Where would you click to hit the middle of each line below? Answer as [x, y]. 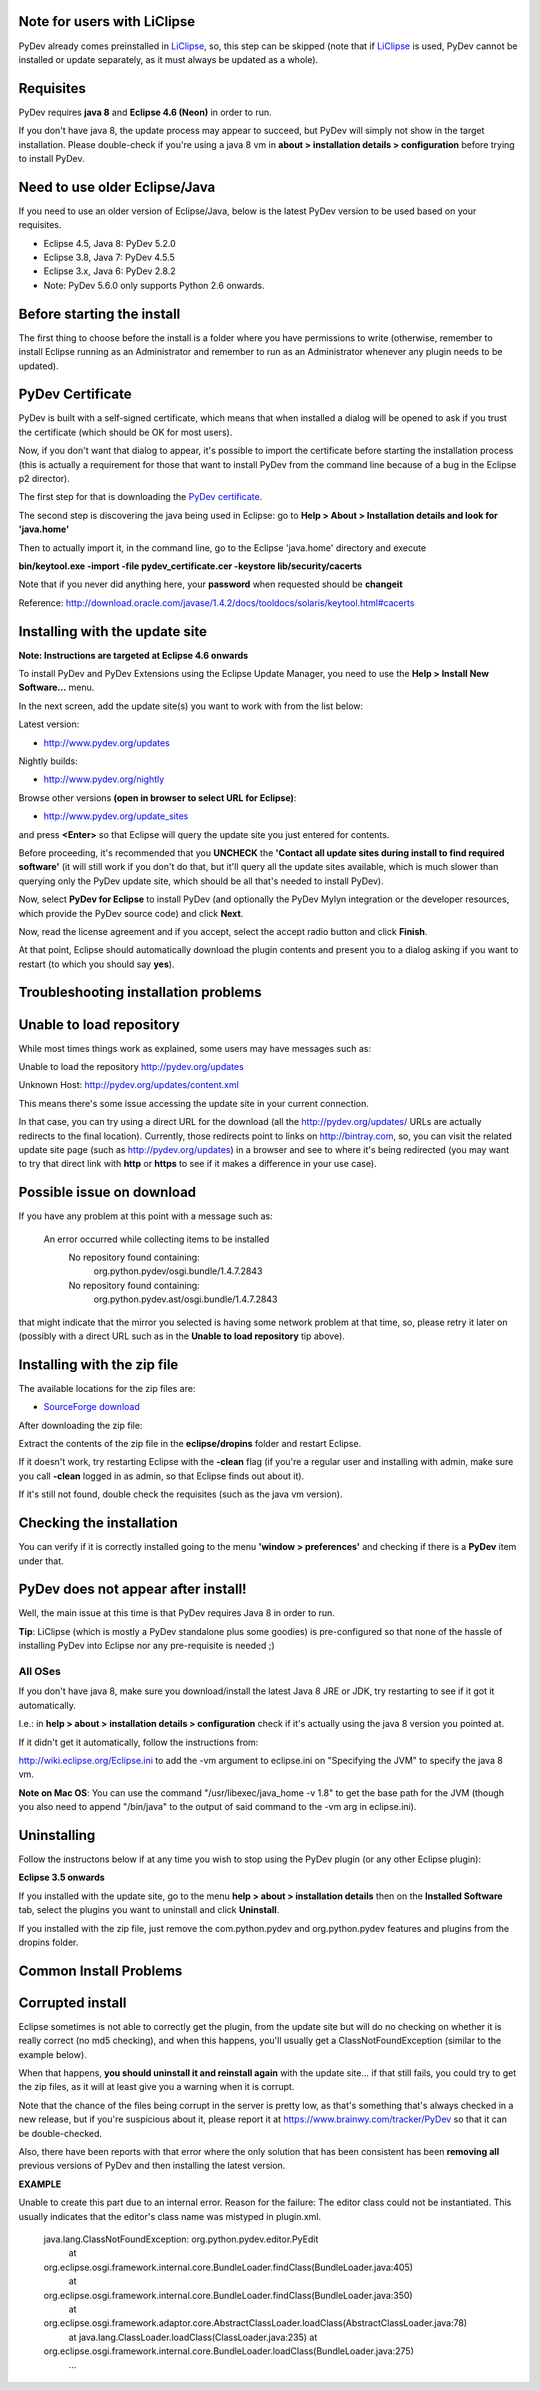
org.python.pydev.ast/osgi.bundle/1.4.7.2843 [185, 1299]
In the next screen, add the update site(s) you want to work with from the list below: [191, 706]
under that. [41, 1561]
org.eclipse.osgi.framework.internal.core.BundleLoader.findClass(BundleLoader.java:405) [228, 2267]
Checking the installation [98, 1523]
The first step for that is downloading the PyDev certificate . [140, 497]
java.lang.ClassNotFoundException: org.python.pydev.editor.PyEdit [181, 2239]
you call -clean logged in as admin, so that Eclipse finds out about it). [161, 1476]
